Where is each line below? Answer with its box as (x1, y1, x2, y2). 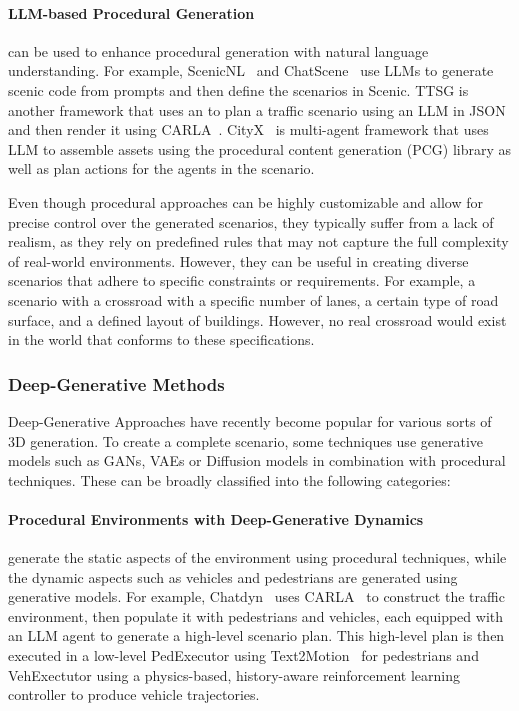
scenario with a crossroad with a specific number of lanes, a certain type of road (8, 289, 499, 310)
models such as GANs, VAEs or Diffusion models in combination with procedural (8, 450, 506, 471)
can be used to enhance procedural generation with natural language (8, 40, 429, 61)
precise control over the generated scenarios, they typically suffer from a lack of (8, 211, 494, 232)
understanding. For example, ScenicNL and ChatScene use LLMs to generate (8, 60, 494, 81)
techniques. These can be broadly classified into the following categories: (8, 469, 451, 490)
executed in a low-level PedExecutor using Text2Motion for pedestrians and (8, 645, 479, 666)
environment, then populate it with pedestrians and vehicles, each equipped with (8, 605, 504, 626)
